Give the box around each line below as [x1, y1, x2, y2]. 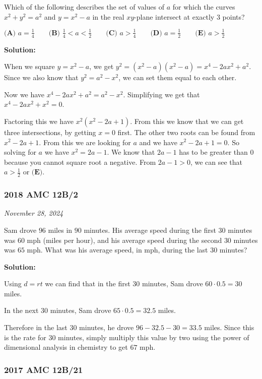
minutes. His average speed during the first [84, 224, 216, 235]
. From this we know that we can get [130, 115, 244, 126]
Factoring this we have [4, 115, 74, 126]
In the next [4, 305, 39, 315]
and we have [139, 137, 177, 147]
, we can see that [190, 156, 243, 167]
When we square [4, 61, 55, 72]
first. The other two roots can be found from [117, 127, 255, 137]
